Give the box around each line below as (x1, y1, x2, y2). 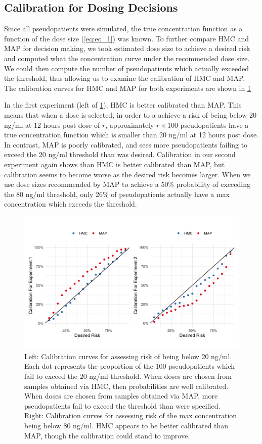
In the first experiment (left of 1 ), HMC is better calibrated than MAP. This (4, 100, 242, 110)
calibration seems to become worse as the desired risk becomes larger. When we (4, 169, 251, 179)
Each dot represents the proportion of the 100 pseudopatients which (24, 361, 235, 371)
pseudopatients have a (180, 119, 249, 130)
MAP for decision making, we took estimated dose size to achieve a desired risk (4, 43, 250, 54)
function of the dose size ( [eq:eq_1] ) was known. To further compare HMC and (4, 33, 249, 43)
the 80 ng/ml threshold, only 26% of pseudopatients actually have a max (4, 188, 230, 199)
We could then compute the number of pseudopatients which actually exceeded (4, 63, 249, 73)
